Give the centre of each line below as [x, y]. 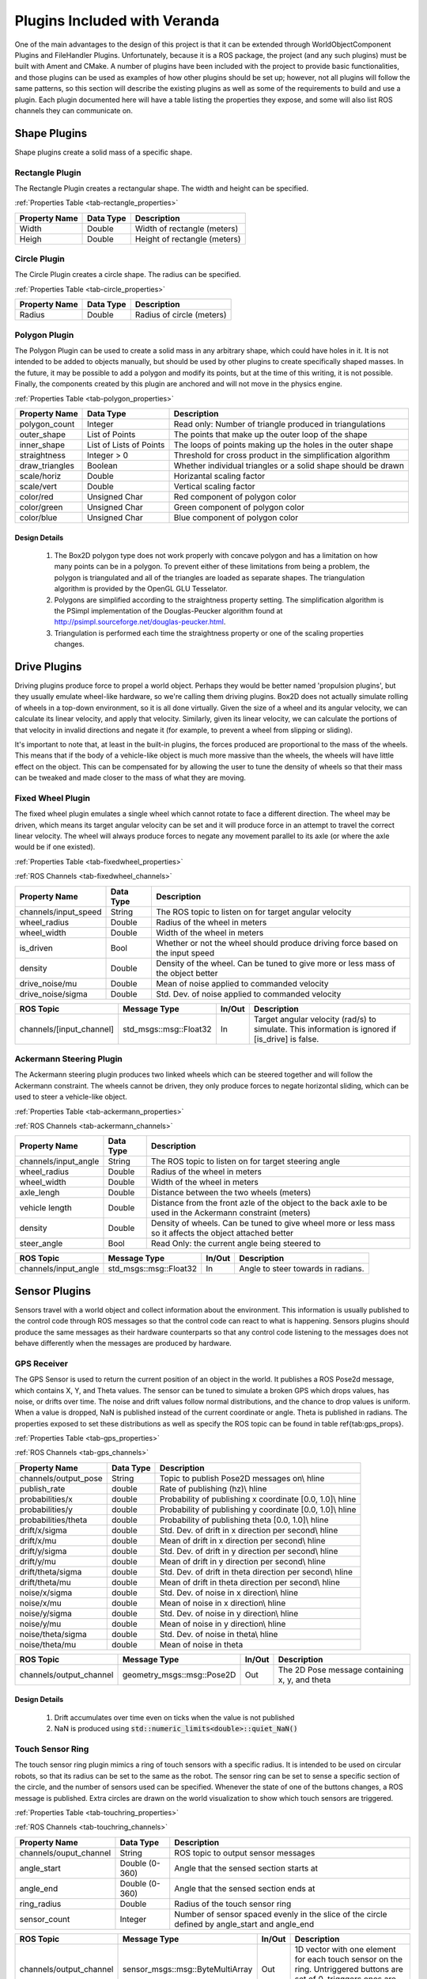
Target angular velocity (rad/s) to [315, 1019]
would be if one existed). [55, 847]
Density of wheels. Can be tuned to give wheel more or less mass [273, 1223]
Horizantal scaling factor [219, 476]
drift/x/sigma [43, 1530]
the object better [187, 973]
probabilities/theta [53, 1520]
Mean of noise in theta [201, 1644]
